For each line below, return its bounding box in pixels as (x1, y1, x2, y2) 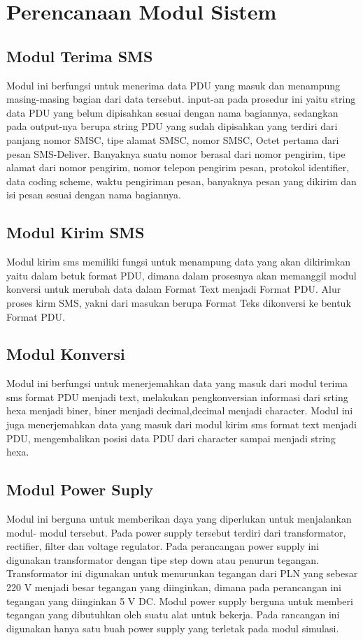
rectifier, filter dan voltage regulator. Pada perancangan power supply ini (6, 539, 320, 553)
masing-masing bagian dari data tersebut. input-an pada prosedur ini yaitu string (6, 92, 356, 106)
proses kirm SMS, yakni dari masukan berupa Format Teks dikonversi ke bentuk (6, 295, 351, 310)
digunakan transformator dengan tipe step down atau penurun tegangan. (6, 552, 319, 567)
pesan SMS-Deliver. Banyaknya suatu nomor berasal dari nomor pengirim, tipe (6, 146, 346, 161)
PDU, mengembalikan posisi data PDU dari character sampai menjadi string (6, 430, 336, 445)
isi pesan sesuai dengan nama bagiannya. (6, 187, 181, 202)
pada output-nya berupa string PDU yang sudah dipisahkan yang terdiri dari (6, 119, 338, 133)
